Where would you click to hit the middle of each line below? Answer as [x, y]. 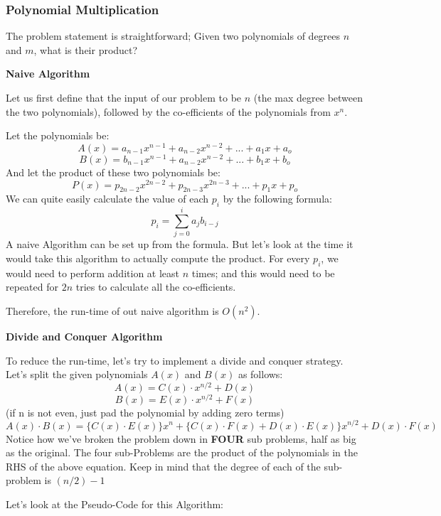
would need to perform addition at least [93, 273]
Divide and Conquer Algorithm [84, 336]
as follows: [260, 374]
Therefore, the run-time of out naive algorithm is [112, 310]
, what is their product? [86, 49]
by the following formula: [277, 199]
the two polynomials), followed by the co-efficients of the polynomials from [168, 111]
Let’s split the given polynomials [77, 374]
